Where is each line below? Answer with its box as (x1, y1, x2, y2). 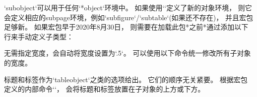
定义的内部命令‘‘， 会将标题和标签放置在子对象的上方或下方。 (4, 84, 205, 94)
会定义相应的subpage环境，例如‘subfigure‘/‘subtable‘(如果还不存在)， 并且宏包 (4, 12, 253, 22)
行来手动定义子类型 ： (4, 31, 73, 41)
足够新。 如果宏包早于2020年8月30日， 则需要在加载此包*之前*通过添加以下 (4, 22, 249, 32)
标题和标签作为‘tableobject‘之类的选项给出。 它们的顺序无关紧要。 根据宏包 (4, 74, 248, 84)
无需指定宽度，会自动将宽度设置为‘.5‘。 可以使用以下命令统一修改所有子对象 (4, 48, 251, 58)
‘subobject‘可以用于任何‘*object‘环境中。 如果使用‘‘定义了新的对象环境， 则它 (4, 2, 252, 12)
